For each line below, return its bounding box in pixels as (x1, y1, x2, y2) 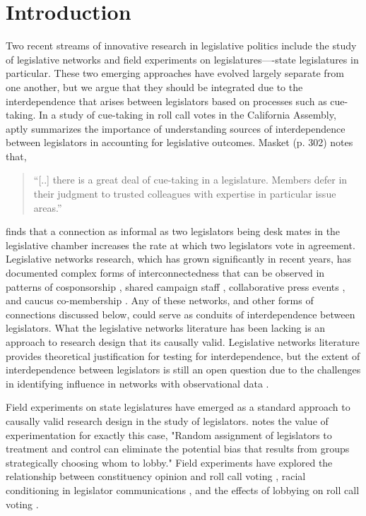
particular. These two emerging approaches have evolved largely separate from (6, 66, 344, 80)
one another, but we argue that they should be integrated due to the (6, 79, 303, 94)
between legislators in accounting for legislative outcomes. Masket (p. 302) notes (6, 135, 353, 150)
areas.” (33, 200, 62, 215)
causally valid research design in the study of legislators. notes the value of (6, 413, 329, 428)
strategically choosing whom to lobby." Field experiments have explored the (6, 455, 333, 469)
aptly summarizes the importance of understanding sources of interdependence (6, 121, 346, 136)
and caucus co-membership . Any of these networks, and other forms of (6, 293, 314, 308)
